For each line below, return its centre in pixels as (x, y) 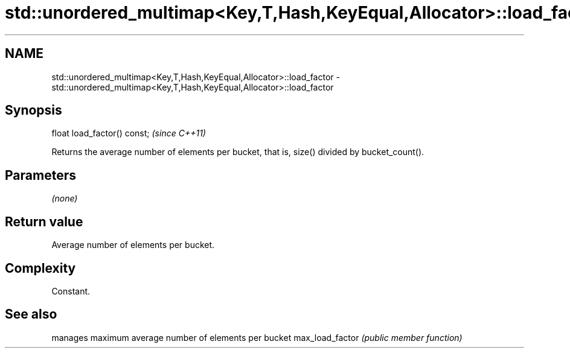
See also (31, 314)
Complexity (40, 268)
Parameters (40, 175)
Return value (44, 221)
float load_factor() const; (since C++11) (129, 133)
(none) (65, 199)
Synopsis (34, 110)
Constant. (71, 291)
